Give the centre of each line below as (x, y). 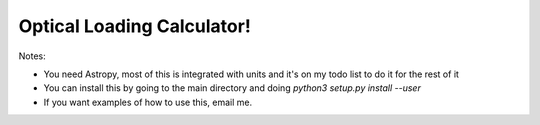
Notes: (32, 56)
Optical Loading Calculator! (135, 26)
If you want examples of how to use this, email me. (148, 102)
